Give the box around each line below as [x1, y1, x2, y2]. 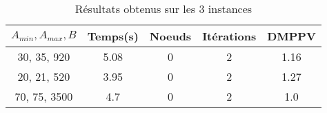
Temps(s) [87, 28, 139, 44]
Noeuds [149, 28, 192, 44]
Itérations [202, 28, 257, 44]
